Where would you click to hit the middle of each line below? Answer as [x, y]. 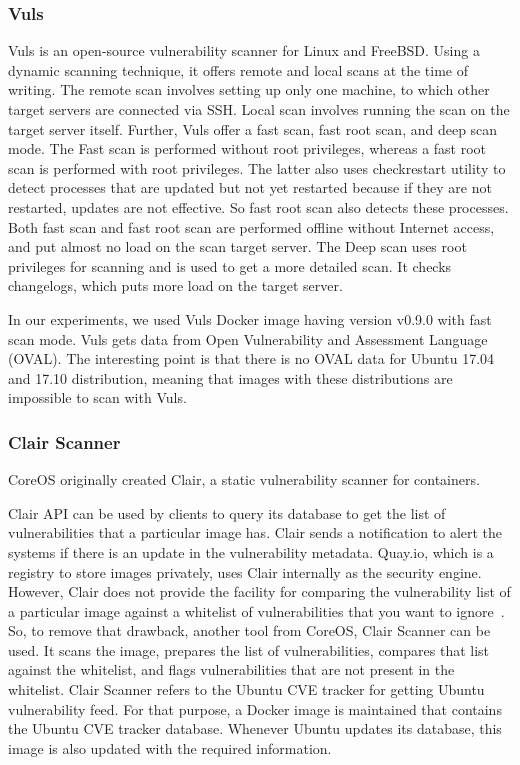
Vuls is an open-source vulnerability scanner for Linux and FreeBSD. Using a [244, 50]
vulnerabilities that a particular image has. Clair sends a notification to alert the [255, 532]
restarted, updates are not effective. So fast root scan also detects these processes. [258, 206]
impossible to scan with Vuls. [97, 397]
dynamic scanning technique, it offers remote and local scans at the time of [238, 69]
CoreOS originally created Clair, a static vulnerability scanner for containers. [244, 479]
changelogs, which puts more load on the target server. [175, 285]
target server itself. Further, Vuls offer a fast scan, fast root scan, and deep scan [253, 128]
